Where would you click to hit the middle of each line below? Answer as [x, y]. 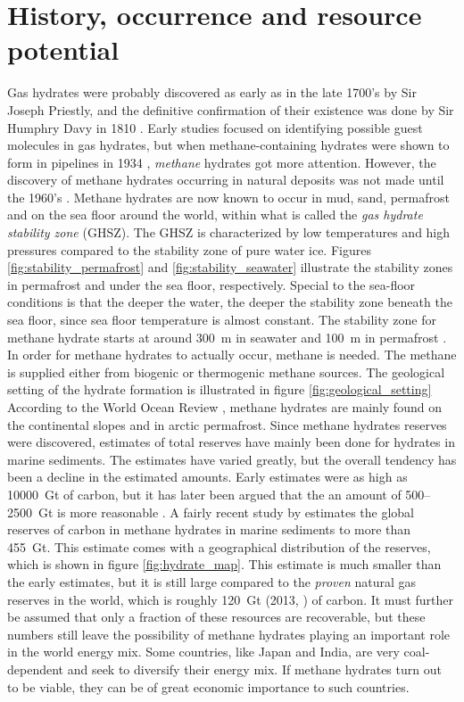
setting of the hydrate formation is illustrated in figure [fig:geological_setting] [220, 389]
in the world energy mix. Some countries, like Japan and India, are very [203, 652]
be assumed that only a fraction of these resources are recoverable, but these [216, 617]
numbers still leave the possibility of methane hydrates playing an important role [229, 634]
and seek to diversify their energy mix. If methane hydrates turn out [254, 669]
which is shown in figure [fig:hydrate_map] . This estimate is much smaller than [224, 564]
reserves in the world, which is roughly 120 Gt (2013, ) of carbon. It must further [231, 599]
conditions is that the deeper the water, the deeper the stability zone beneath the [230, 302]
